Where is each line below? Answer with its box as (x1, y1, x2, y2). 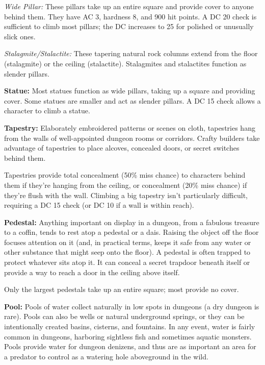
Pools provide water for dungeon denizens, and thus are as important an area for (4, 341, 256, 352)
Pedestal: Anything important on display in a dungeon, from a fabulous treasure (4, 216, 259, 227)
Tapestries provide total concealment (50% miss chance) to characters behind (4, 169, 246, 180)
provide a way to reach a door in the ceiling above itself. (4, 266, 180, 277)
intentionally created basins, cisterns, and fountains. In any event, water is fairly (4, 321, 255, 332)
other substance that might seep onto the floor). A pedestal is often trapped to (4, 247, 251, 257)
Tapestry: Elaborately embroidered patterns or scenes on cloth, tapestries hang (4, 122, 255, 133)
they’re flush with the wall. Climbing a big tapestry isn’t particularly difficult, (4, 189, 248, 200)
